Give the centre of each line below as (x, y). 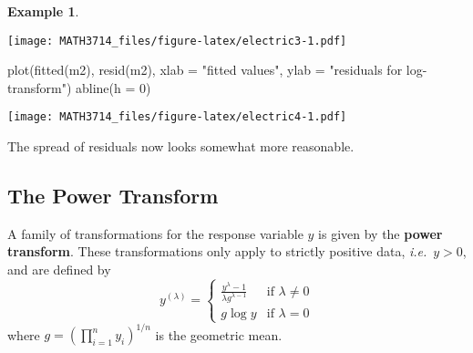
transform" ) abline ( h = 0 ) (79, 87)
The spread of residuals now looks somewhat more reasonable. (181, 146)
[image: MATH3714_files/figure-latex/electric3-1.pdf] (177, 41)
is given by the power (380, 233)
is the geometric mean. (219, 334)
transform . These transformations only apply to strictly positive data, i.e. (217, 251)
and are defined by (59, 270)
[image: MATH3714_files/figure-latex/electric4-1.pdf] (177, 117)
